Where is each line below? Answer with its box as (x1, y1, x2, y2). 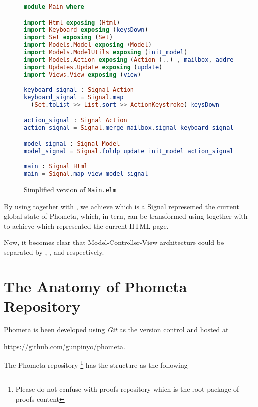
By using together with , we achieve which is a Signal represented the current (4, 201, 239, 211)
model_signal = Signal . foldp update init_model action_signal (24, 147, 234, 155)
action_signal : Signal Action (24, 117, 127, 124)
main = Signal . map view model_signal (24, 170, 148, 178)
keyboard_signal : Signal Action (24, 86, 134, 94)
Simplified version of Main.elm (24, 184, 117, 195)
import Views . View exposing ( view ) (24, 71, 141, 78)
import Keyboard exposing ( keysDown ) (24, 26, 148, 34)
